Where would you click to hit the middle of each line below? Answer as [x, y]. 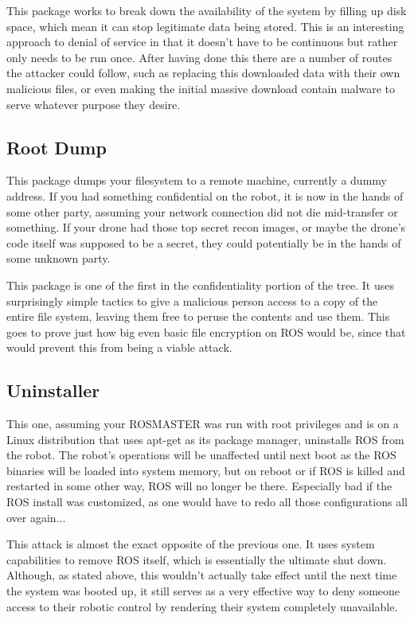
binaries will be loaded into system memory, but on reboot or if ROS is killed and [206, 470]
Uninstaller [53, 390]
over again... [36, 517]
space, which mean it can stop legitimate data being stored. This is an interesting [205, 26]
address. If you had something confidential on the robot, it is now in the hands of [205, 195]
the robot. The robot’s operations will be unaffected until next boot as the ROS [201, 455]
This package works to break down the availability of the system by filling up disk [207, 10]
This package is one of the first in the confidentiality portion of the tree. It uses [200, 285]
